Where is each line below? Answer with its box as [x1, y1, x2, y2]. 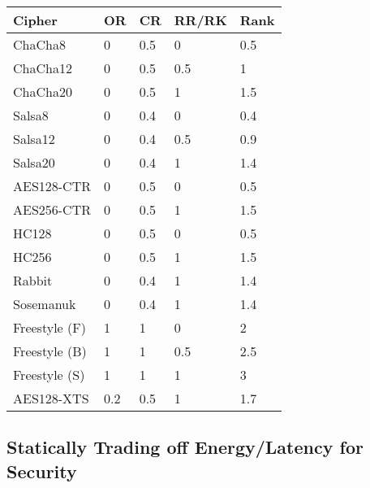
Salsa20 [13, 153, 55, 172]
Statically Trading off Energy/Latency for [6, 434, 364, 460]
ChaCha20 [13, 82, 72, 101]
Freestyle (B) [13, 342, 87, 360]
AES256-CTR [13, 200, 92, 219]
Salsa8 [13, 106, 49, 124]
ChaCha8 [13, 35, 66, 54]
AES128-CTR [13, 176, 92, 195]
